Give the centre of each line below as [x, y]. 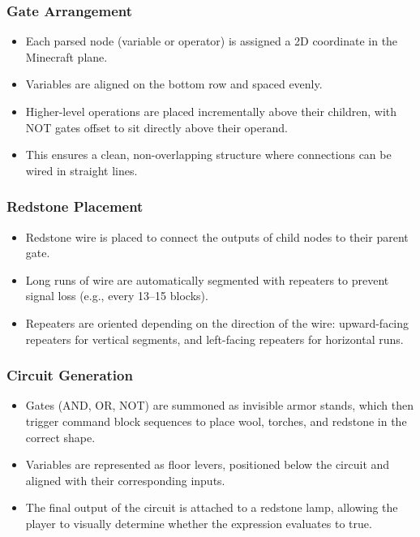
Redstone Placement [75, 206]
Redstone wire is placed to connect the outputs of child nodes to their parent [217, 236]
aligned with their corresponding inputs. [125, 480]
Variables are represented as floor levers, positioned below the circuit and [208, 464]
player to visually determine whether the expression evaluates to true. [199, 523]
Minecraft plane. [66, 56]
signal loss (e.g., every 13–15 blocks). [117, 296]
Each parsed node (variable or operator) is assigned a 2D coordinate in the [212, 41]
